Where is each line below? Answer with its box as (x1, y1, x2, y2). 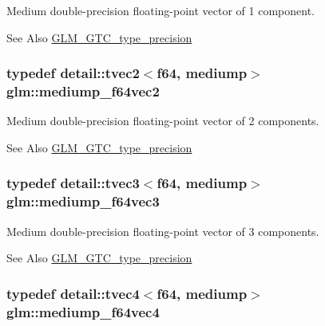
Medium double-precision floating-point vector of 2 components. (6, 112, 319, 129)
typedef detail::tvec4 (6, 283, 140, 303)
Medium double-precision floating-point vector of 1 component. (6, 2, 315, 18)
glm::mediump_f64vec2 (6, 81, 160, 101)
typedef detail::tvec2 (6, 63, 140, 83)
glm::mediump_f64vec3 (6, 191, 160, 211)
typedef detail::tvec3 (6, 173, 140, 193)
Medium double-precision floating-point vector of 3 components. (6, 222, 319, 239)
